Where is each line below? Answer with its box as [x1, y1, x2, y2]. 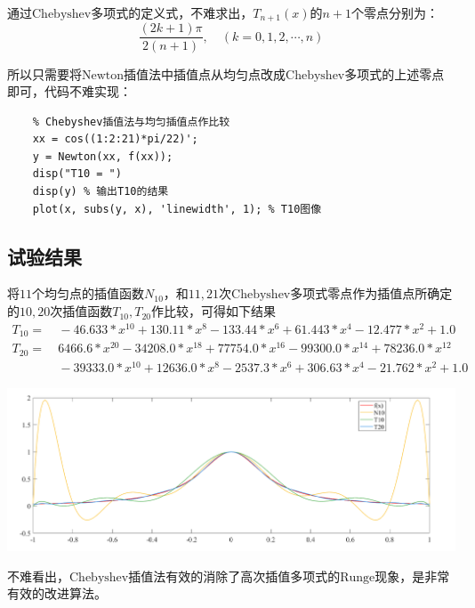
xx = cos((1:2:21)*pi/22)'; [32, 133, 198, 146]
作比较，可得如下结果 [151, 302, 276, 320]
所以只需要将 [7, 64, 82, 83]
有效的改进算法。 [7, 584, 107, 603]
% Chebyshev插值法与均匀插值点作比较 [32, 115, 230, 128]
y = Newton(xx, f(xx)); [32, 150, 173, 163]
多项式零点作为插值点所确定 [290, 284, 453, 303]
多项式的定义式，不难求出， [91, 4, 254, 21]
